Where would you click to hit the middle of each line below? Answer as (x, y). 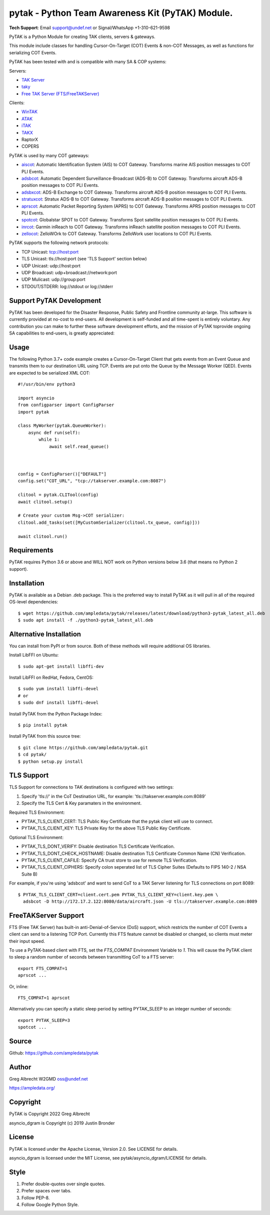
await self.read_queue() (79, 446)
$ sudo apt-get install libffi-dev (61, 666)
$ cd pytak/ (32, 754)
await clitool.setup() (45, 502)
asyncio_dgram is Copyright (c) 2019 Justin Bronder (62, 1123)
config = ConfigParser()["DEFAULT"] (62, 474)
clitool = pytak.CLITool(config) (58, 495)
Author (20, 1067)
